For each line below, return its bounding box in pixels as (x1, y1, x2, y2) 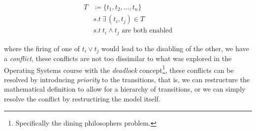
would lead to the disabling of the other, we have (101, 43, 249, 53)
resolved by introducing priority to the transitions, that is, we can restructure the (4, 74, 250, 84)
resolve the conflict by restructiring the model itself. (4, 94, 160, 104)
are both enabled (122, 27, 173, 34)
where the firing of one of (4, 43, 80, 53)
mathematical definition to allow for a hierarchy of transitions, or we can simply (4, 84, 246, 94)
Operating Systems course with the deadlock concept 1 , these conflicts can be (4, 63, 234, 75)
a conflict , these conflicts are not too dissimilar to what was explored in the (4, 53, 232, 63)
